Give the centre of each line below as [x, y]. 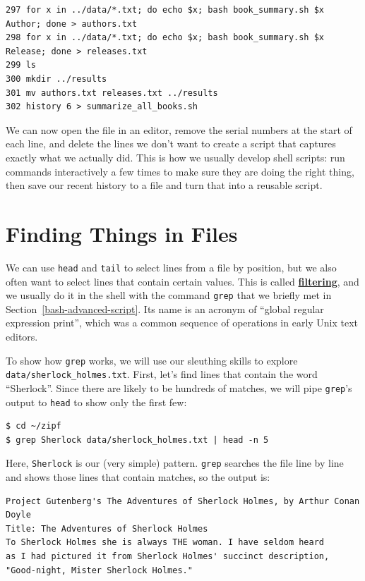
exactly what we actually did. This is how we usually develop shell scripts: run [175, 157]
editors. [22, 336]
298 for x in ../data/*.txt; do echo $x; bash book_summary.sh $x [165, 38]
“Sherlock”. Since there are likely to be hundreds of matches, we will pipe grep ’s [179, 387]
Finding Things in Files [122, 233]
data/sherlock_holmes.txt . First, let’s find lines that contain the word [162, 374]
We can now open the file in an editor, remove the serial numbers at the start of [179, 129]
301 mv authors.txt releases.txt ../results [112, 93]
